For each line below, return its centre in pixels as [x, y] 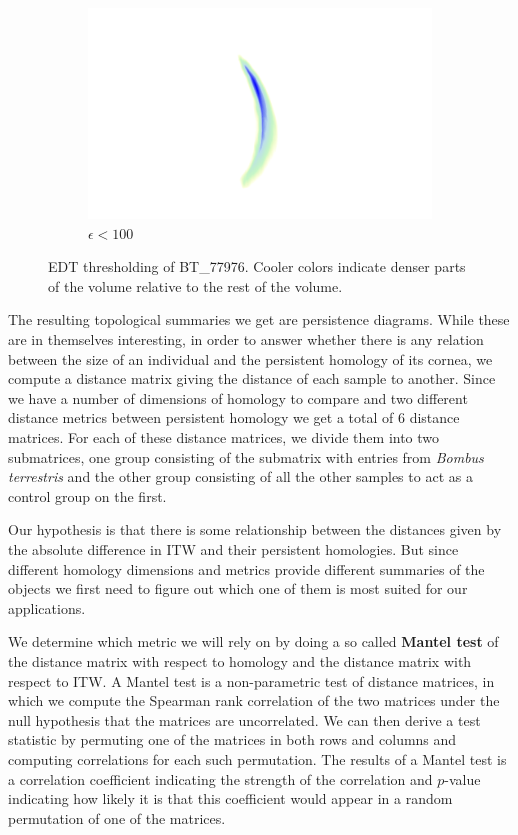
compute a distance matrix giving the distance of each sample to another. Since [252, 378]
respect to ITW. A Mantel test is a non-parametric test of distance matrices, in [251, 680]
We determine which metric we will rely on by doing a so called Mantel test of [253, 641]
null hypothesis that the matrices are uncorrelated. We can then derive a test [244, 719]
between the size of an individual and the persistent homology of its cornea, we [250, 358]
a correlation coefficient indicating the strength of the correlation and [220, 778]
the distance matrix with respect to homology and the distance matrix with [240, 660]
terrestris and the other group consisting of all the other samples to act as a [240, 476]
